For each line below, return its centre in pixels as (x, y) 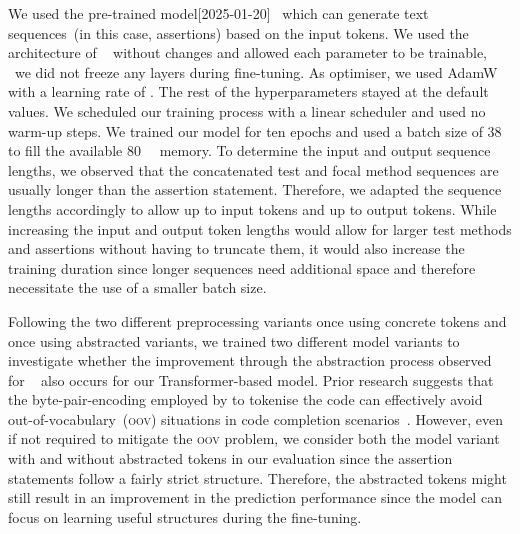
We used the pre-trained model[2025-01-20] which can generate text (218, 13)
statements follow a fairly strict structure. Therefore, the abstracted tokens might (257, 477)
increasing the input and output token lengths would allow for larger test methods (260, 228)
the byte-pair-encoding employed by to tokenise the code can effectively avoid (245, 399)
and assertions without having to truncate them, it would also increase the (236, 248)
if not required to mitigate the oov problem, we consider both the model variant (254, 438)
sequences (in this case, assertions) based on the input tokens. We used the (238, 32)
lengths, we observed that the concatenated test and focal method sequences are (253, 169)
